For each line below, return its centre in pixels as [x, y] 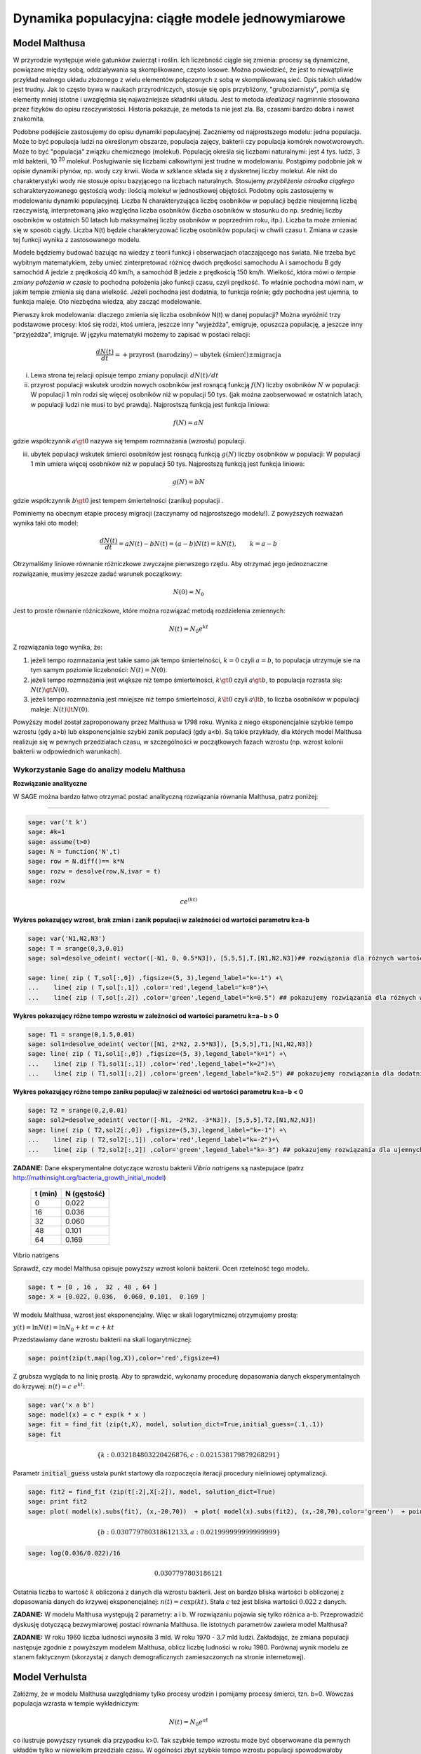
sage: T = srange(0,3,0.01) [76, 948]
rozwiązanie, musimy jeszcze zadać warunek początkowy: [98, 574]
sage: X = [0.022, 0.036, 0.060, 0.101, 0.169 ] [117, 1297]
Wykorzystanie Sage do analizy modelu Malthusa [99, 770]
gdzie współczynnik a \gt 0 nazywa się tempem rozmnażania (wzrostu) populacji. [129, 441]
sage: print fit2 [58, 1502]
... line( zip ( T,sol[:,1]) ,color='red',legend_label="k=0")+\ [148, 988]
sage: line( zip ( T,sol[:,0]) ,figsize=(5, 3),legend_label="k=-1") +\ [155, 978]
